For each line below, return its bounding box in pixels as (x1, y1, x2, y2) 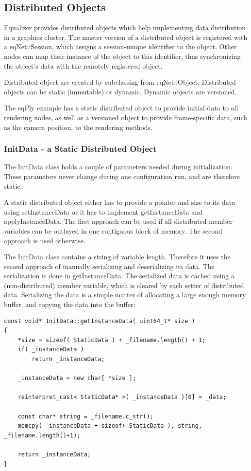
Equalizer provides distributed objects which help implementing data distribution (4, 22, 246, 33)
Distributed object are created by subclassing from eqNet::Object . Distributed (4, 77, 236, 87)
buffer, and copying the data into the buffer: (4, 299, 135, 309)
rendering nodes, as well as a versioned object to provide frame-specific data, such (4, 112, 248, 122)
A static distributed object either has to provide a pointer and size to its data (4, 197, 235, 207)
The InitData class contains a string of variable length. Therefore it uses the (4, 252, 231, 262)
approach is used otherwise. (4, 235, 85, 245)
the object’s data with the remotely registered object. (4, 60, 163, 71)
